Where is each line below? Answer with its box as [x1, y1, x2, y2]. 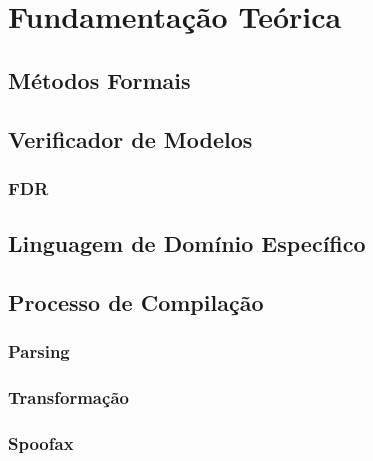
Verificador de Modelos [8, 123, 253, 154]
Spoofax [8, 430, 74, 455]
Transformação [8, 385, 129, 410]
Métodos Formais [8, 64, 191, 95]
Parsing [8, 339, 70, 364]
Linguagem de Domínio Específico [8, 228, 366, 259]
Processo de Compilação [8, 286, 264, 317]
